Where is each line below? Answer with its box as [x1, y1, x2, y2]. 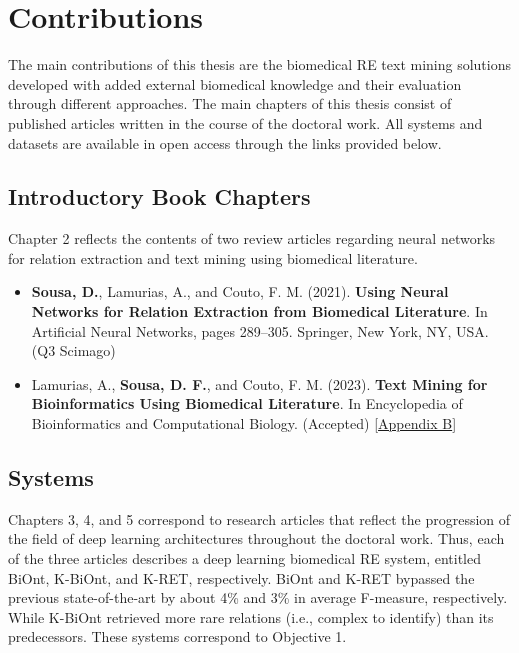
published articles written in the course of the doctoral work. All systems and [8, 112, 483, 133]
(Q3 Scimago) [31, 340, 116, 361]
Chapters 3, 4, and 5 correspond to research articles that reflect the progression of [8, 508, 511, 529]
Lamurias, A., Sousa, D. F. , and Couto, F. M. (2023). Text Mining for [31, 373, 488, 394]
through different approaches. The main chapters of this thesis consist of [8, 93, 452, 114]
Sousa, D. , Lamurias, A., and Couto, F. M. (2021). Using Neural [31, 281, 449, 302]
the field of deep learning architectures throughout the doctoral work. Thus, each [8, 528, 505, 549]
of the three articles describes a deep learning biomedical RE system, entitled [8, 548, 482, 569]
